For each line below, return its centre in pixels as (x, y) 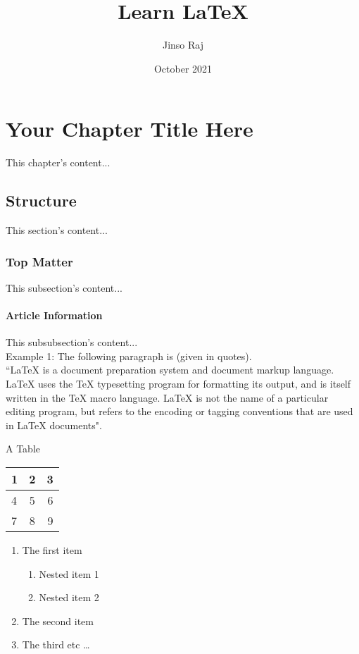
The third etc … (56, 644)
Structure (41, 200)
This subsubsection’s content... (72, 342)
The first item (52, 550)
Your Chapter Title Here (130, 129)
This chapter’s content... (58, 162)
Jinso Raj (183, 45)
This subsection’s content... (64, 287)
